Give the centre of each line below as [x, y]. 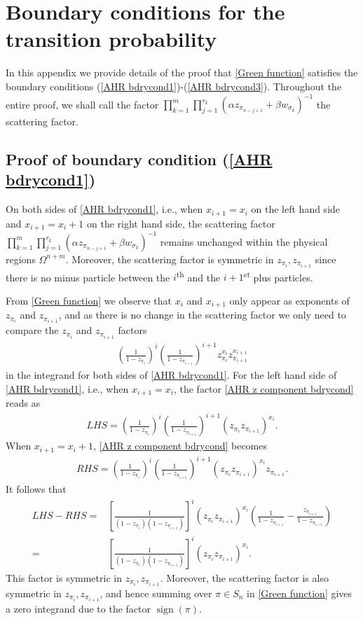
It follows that [36, 489]
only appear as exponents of [289, 300]
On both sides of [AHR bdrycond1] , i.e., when [104, 209]
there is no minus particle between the [88, 277]
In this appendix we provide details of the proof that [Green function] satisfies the [182, 72]
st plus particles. [278, 276]
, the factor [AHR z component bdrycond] [263, 388]
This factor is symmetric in [64, 577]
